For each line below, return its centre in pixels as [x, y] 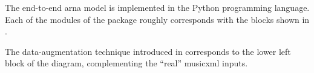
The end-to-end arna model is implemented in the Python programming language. [157, 7]
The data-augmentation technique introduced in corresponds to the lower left [148, 51]
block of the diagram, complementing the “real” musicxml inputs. [126, 63]
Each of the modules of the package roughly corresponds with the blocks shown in [157, 19]
